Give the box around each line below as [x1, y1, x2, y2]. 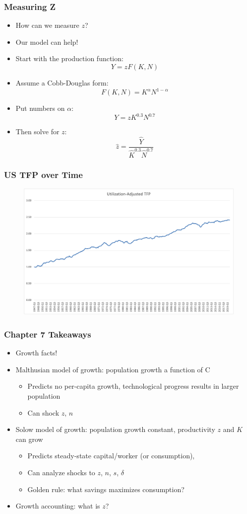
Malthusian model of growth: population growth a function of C [15, 364, 210, 374]
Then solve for [15, 126, 60, 137]
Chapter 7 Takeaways [4, 328, 91, 340]
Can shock [27, 407, 60, 418]
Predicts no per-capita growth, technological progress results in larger [27, 381, 239, 391]
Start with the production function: [15, 53, 123, 64]
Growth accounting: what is [15, 501, 100, 511]
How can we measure [15, 20, 79, 30]
